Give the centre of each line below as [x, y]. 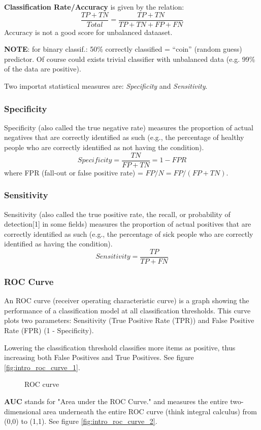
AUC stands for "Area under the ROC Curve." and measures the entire [116, 401]
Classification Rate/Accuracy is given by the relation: [94, 7]
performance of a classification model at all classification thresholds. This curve [127, 310]
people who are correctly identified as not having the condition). [104, 147]
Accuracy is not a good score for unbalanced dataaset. [88, 32]
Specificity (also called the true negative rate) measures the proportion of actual [129, 127]
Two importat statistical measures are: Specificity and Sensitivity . [106, 86]
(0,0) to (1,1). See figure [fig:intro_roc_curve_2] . [81, 421]
